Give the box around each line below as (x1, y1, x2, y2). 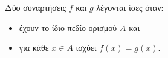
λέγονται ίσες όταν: (96, 1, 164, 13)
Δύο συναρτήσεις (5, 1, 66, 13)
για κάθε (19, 41, 49, 54)
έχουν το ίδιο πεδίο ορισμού (19, 21, 117, 33)
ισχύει (76, 41, 97, 54)
